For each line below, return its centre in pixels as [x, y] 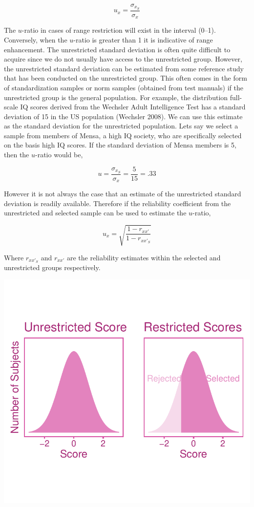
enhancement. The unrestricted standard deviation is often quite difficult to [117, 49]
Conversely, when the [36, 39]
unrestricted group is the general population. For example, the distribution [116, 97]
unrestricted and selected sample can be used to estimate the [95, 213]
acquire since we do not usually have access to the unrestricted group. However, [123, 59]
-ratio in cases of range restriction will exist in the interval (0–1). [119, 30]
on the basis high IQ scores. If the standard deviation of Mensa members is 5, [120, 145]
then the [17, 155]
